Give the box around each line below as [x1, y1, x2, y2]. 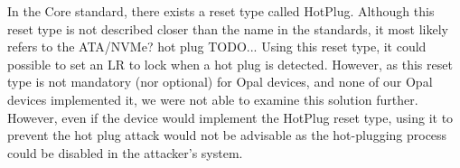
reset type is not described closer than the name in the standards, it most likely [7, 19, 448, 38]
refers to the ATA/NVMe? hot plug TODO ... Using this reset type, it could [7, 37, 427, 56]
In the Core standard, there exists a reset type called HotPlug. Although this [7, 2, 435, 20]
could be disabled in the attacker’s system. [7, 143, 243, 162]
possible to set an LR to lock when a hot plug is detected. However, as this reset [7, 54, 453, 73]
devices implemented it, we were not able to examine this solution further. [7, 89, 418, 108]
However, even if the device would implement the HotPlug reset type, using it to [7, 107, 454, 126]
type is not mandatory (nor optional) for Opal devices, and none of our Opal [7, 72, 433, 91]
